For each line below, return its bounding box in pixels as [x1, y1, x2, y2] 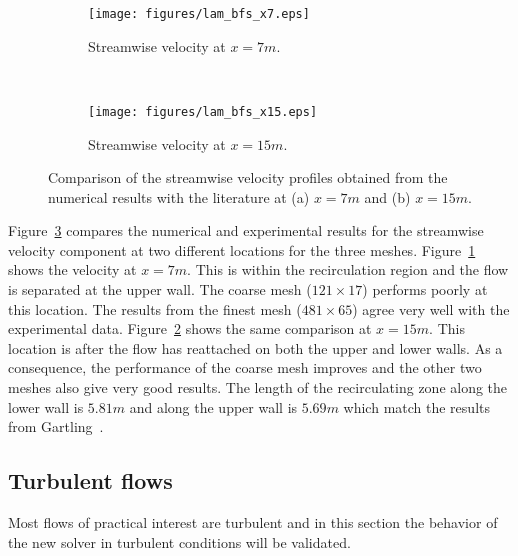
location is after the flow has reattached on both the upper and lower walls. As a [8, 337, 503, 358]
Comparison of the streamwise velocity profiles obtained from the [48, 167, 448, 188]
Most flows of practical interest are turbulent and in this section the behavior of [8, 512, 498, 533]
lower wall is [8, 396, 84, 417]
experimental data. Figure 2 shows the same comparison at [8, 318, 372, 339]
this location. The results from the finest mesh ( [8, 298, 302, 319]
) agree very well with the [352, 298, 510, 319]
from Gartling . [8, 416, 104, 437]
